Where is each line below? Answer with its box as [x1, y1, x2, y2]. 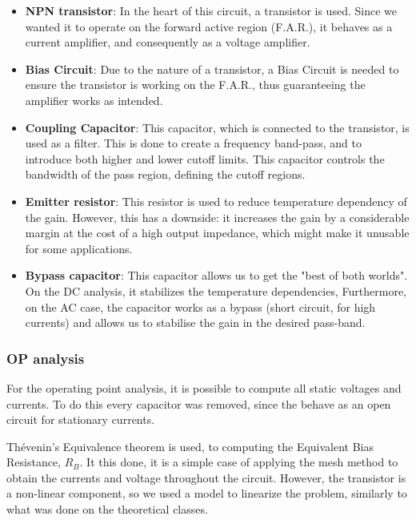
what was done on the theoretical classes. [6, 501, 208, 518]
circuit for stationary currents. [6, 411, 155, 428]
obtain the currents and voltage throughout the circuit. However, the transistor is [6, 469, 406, 486]
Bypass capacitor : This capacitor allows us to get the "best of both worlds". [25, 267, 408, 284]
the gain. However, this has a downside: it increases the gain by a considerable [25, 208, 410, 225]
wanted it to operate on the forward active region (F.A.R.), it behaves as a [25, 18, 393, 34]
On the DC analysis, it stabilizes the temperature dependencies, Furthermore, [25, 282, 406, 299]
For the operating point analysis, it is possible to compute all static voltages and [6, 379, 402, 396]
